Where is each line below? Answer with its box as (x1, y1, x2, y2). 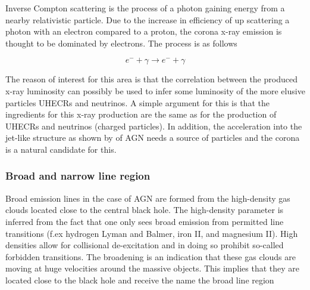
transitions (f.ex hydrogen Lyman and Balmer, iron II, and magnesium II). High (5, 227, 298, 239)
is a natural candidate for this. (5, 143, 117, 155)
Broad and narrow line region (5, 168, 151, 183)
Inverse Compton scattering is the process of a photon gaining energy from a (5, 2, 285, 14)
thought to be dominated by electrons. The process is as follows (5, 36, 237, 49)
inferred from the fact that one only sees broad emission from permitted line (5, 215, 284, 227)
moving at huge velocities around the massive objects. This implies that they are (5, 262, 300, 274)
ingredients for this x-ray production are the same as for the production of (5, 108, 277, 121)
